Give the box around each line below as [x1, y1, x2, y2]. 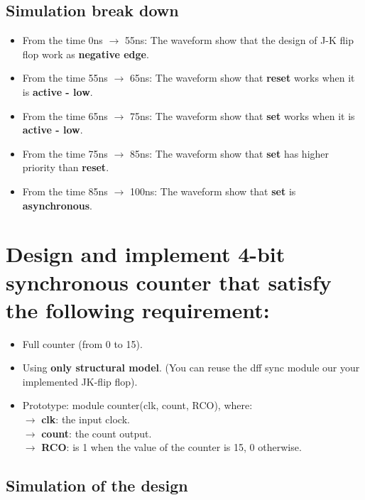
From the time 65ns [22, 108, 108, 123]
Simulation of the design [6, 474, 188, 496]
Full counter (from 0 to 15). [22, 336, 143, 351]
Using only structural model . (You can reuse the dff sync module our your [22, 360, 360, 375]
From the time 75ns [22, 146, 108, 161]
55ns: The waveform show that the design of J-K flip [124, 33, 354, 48]
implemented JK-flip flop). [22, 374, 138, 388]
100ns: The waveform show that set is [129, 183, 296, 198]
